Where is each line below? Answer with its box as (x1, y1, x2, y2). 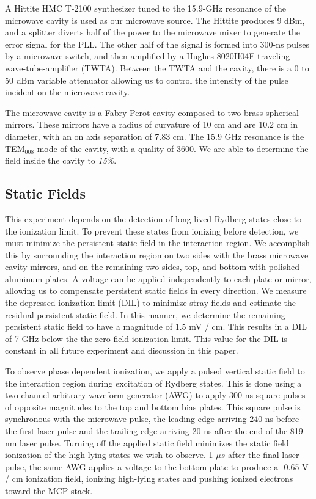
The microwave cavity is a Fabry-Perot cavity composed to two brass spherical (5, 106, 299, 118)
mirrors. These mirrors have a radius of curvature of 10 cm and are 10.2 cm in (5, 118, 298, 131)
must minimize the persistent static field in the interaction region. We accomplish (5, 236, 310, 249)
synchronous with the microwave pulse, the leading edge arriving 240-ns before (5, 412, 299, 425)
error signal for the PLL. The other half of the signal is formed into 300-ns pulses (5, 37, 309, 50)
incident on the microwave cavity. (5, 86, 130, 98)
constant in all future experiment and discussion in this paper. (5, 344, 238, 357)
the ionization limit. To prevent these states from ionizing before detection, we (5, 224, 299, 237)
